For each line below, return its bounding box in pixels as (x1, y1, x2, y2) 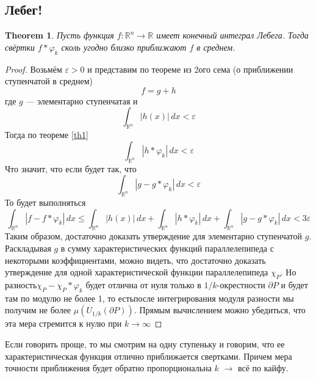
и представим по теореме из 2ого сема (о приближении (87, 62, 293, 75)
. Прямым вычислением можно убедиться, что (134, 303, 306, 316)
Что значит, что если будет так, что (5, 162, 137, 175)
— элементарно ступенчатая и (26, 94, 138, 107)
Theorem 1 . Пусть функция (5, 29, 114, 42)
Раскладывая (5, 241, 51, 254)
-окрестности (217, 278, 265, 291)
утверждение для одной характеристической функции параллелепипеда (5, 266, 268, 278)
